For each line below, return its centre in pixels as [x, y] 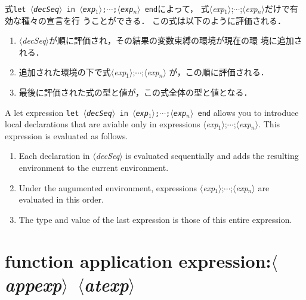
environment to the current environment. [94, 168]
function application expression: [138, 260]
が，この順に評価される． [219, 72]
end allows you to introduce [248, 112]
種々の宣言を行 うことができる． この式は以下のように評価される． [154, 20]
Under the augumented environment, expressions [108, 187]
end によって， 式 [177, 8]
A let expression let [42, 112]
